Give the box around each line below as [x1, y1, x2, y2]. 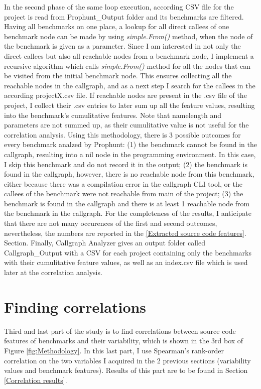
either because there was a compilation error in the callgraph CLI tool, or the [4, 178, 243, 189]
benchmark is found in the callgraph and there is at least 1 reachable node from [4, 198, 250, 208]
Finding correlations [4, 296, 147, 317]
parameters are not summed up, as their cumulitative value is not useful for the [4, 119, 249, 130]
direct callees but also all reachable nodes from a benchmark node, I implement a [4, 50, 254, 61]
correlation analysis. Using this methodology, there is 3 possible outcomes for [4, 129, 241, 140]
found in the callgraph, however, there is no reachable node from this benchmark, [4, 169, 254, 179]
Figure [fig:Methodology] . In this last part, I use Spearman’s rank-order [4, 345, 224, 355]
